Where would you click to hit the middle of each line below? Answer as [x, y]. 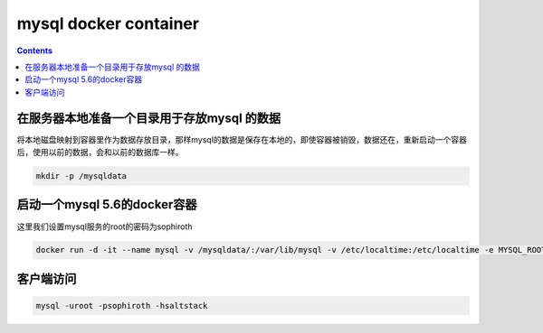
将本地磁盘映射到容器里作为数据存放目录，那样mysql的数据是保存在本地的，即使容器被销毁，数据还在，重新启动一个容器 [242, 139]
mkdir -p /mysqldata [81, 176]
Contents [35, 51]
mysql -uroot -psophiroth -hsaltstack [122, 306]
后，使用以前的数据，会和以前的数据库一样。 [100, 153]
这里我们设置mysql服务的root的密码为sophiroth [105, 227]
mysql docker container [108, 23]
